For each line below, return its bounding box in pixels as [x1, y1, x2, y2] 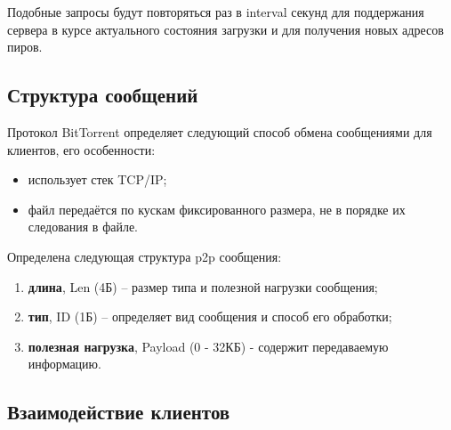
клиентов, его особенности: [7, 140, 156, 158]
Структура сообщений [7, 81, 198, 109]
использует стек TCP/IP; [28, 170, 167, 189]
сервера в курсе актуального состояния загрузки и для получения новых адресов [7, 20, 444, 38]
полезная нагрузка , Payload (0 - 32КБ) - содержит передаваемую [28, 337, 389, 355]
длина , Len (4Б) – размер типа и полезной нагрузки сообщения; [28, 277, 378, 296]
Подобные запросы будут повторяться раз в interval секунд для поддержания [7, 3, 424, 20]
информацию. [28, 354, 101, 373]
